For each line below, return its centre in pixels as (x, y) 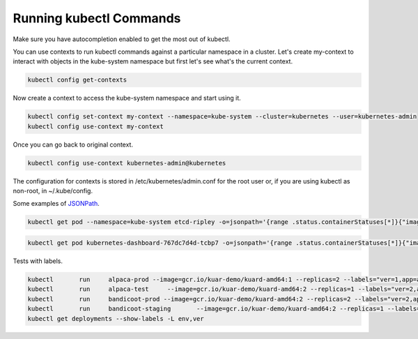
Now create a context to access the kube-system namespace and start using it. (127, 98)
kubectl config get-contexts (77, 80)
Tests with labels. (38, 261)
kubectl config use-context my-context (95, 126)
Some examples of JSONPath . (56, 204)
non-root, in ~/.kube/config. (53, 191)
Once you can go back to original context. (73, 144)
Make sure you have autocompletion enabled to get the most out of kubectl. (122, 39)
